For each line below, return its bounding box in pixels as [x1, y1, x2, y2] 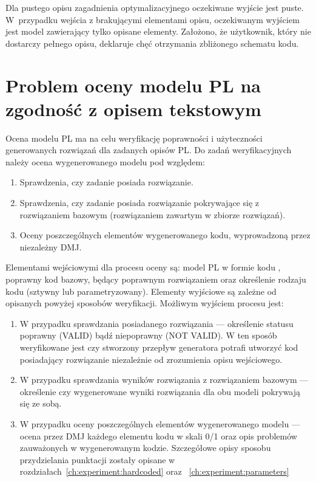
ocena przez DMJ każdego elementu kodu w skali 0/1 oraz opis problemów [19, 429, 297, 442]
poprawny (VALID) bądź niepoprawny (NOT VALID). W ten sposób [19, 329, 277, 342]
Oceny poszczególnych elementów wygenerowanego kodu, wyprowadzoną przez [19, 229, 311, 241]
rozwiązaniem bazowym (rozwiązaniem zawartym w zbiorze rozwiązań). [19, 208, 286, 221]
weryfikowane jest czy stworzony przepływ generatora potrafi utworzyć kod [19, 341, 298, 353]
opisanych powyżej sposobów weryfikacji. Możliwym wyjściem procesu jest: [5, 297, 284, 309]
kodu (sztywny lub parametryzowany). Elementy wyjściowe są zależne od [5, 284, 277, 297]
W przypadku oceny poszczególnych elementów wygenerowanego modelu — [19, 417, 300, 430]
